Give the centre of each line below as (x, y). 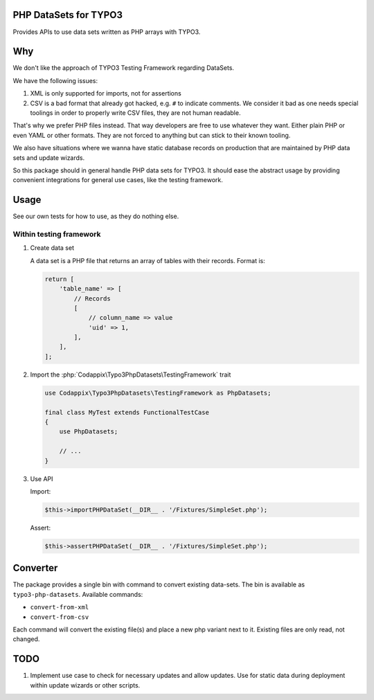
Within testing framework (57, 234)
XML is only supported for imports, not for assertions (106, 93)
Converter (35, 568)
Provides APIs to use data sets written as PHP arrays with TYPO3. (107, 32)
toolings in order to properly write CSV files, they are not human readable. (135, 113)
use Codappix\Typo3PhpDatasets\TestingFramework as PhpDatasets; (158, 393)
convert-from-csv (60, 617)
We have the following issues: (55, 80)
